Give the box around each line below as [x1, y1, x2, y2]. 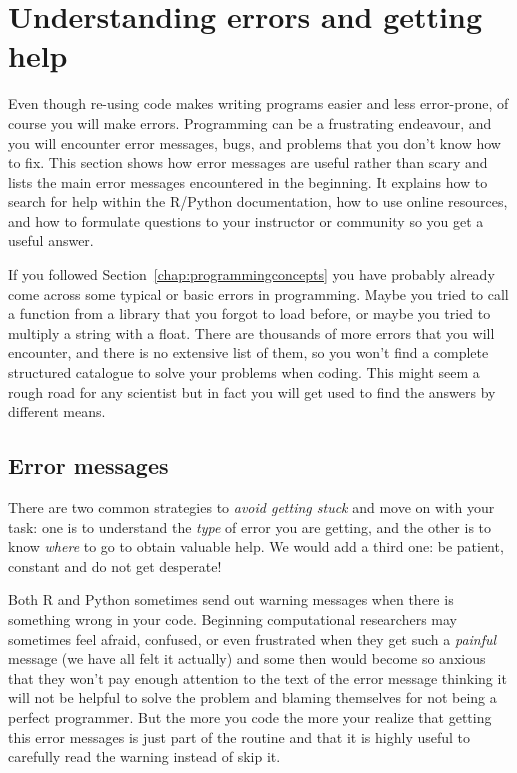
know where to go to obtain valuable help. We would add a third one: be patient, [8, 536, 504, 557]
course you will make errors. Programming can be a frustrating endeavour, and [8, 112, 492, 133]
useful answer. [8, 230, 94, 251]
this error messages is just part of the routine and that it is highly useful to [8, 726, 471, 747]
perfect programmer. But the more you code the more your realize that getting [8, 706, 492, 727]
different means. [8, 401, 106, 422]
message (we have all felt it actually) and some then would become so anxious [8, 648, 486, 669]
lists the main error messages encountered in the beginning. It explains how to [8, 171, 488, 192]
